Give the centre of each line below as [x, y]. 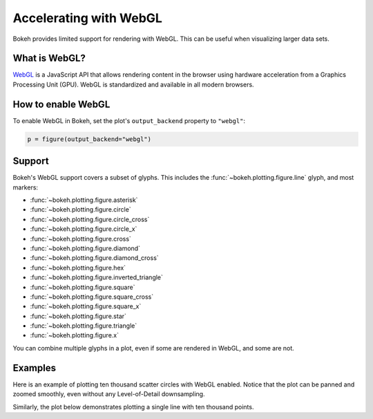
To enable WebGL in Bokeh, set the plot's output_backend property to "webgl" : [129, 120]
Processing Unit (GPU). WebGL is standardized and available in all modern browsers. [134, 84]
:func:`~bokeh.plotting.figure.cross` [80, 239]
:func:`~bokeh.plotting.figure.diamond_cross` [94, 258]
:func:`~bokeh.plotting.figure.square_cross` [92, 297]
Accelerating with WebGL [87, 18]
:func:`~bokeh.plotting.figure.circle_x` [84, 229]
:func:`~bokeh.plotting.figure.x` [75, 335]
